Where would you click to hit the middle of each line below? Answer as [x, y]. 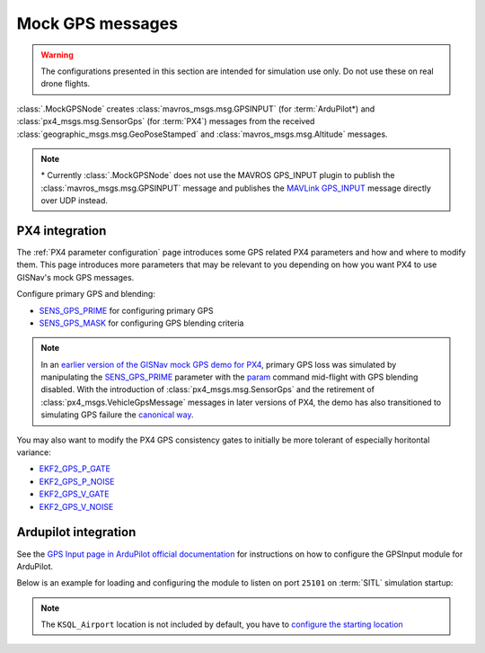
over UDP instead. [74, 201]
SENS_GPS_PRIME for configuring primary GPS [126, 310]
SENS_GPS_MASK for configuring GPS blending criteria [141, 323]
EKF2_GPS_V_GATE [74, 494]
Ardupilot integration [76, 532]
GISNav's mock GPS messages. [75, 277]
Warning [57, 55]
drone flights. [66, 84]
